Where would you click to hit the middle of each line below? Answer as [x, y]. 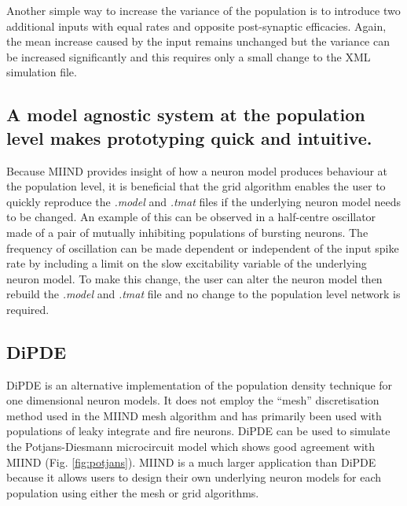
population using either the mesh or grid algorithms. [133, 492]
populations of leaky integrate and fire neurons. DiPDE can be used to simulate [198, 431]
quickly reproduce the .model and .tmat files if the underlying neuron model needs [204, 201]
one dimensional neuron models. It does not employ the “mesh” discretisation [193, 400]
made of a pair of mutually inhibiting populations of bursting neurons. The [187, 232]
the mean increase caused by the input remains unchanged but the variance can [198, 41]
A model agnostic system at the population [186, 114]
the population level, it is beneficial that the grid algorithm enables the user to [196, 186]
